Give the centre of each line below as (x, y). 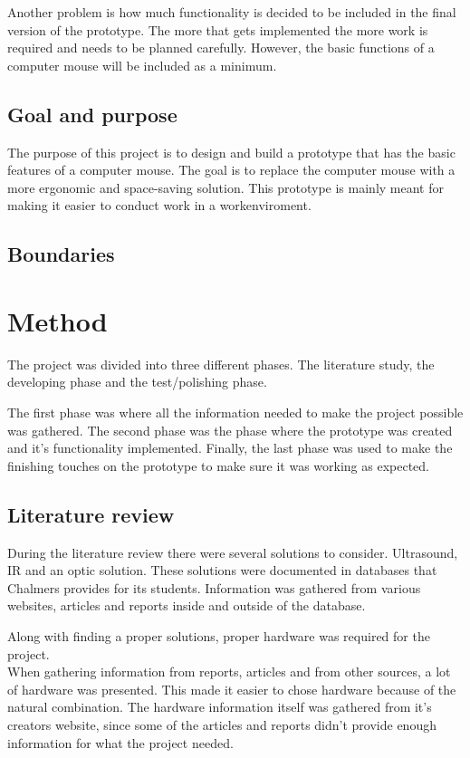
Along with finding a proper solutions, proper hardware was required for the (219, 636)
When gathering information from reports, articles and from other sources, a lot (229, 672)
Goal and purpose (92, 114)
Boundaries (61, 254)
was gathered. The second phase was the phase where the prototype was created (230, 430)
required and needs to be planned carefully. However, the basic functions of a (221, 48)
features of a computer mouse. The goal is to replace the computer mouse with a (231, 170)
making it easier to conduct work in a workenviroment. (159, 205)
